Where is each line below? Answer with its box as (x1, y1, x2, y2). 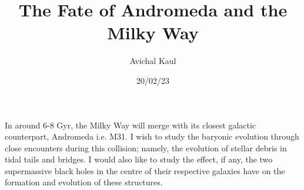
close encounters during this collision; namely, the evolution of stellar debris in (5, 141, 287, 154)
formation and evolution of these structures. (5, 176, 163, 188)
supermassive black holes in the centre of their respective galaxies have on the (5, 164, 285, 177)
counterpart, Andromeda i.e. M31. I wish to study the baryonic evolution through (5, 130, 299, 142)
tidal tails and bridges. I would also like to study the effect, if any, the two (5, 153, 273, 165)
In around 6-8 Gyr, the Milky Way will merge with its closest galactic (5, 118, 256, 131)
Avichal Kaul (129, 55, 176, 67)
